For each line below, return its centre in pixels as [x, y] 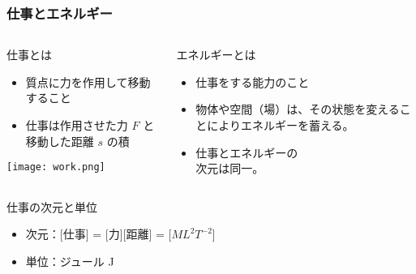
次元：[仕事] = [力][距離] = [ [99, 234]
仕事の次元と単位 [52, 206]
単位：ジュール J [70, 261]
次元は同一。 [230, 168]
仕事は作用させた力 [77, 125]
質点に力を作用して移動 [88, 81]
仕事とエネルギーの [247, 152]
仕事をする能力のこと [253, 81]
